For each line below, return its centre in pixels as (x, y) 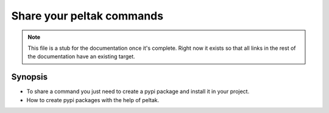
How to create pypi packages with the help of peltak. (93, 100)
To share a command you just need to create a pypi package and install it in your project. (138, 92)
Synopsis (30, 77)
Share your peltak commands (87, 16)
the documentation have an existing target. (81, 56)
